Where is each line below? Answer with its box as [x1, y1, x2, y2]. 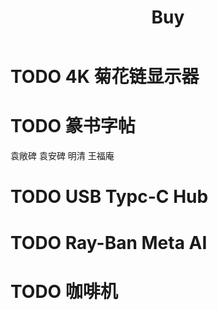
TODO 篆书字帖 [10, 115, 136, 138]
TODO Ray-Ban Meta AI [10, 231, 208, 254]
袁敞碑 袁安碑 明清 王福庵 [10, 150, 115, 162]
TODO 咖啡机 [10, 280, 118, 303]
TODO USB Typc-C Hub [10, 186, 209, 208]
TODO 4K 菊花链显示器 [10, 66, 200, 88]
